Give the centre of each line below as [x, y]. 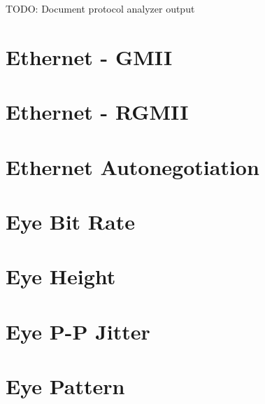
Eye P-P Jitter [78, 331]
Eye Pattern [65, 386]
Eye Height [61, 276]
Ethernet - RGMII [97, 112]
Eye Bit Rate [70, 221]
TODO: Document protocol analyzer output [100, 8]
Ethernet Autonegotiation [132, 166]
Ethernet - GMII [89, 56]
